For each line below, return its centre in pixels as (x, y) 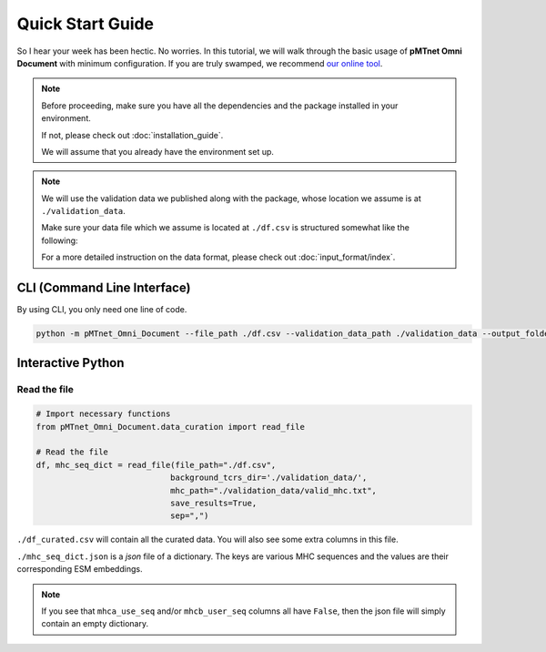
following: (60, 240)
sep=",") (189, 516)
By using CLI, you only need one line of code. (102, 310)
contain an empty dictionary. (95, 624)
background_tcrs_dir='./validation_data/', (268, 478)
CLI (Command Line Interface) (104, 288)
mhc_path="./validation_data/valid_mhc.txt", (273, 490)
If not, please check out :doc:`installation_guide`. (132, 135)
